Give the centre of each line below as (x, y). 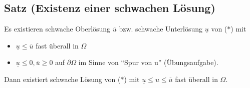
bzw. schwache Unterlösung (161, 29)
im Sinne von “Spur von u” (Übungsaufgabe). (148, 62)
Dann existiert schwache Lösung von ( (62, 79)
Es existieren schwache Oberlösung (57, 29)
